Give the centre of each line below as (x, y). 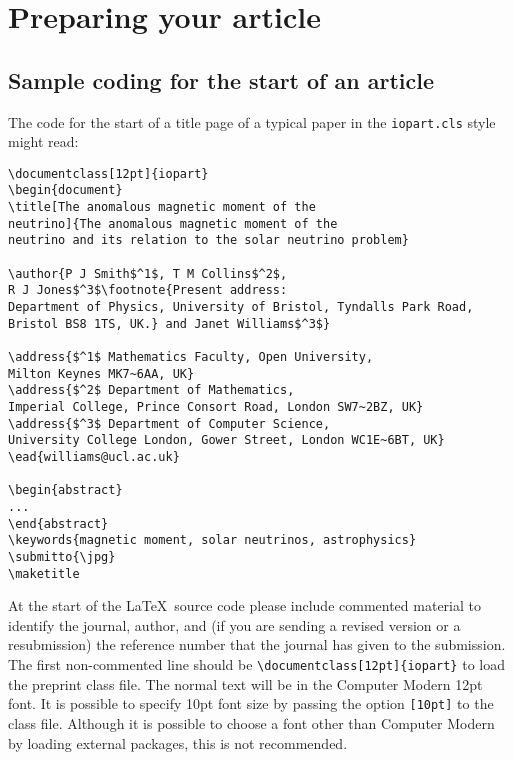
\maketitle (44, 573)
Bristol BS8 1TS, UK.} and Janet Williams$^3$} (169, 323)
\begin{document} (65, 190)
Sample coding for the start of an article (221, 79)
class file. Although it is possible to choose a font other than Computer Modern (251, 722)
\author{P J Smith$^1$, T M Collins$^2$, (148, 273)
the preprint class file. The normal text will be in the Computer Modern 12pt (245, 683)
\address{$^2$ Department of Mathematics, (151, 390)
